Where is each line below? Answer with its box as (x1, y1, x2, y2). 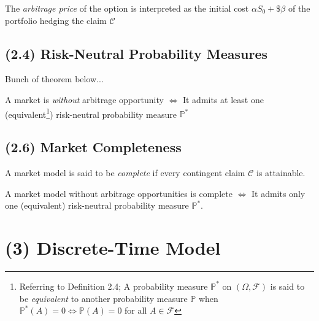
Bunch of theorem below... (5, 72, 104, 85)
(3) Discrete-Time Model (5, 235, 221, 260)
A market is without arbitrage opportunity (5, 93, 164, 106)
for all (125, 304, 147, 317)
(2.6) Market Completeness (5, 137, 182, 157)
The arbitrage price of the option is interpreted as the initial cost (5, 2, 249, 14)
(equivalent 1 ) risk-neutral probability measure (5, 106, 177, 120)
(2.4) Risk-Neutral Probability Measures (5, 44, 267, 63)
